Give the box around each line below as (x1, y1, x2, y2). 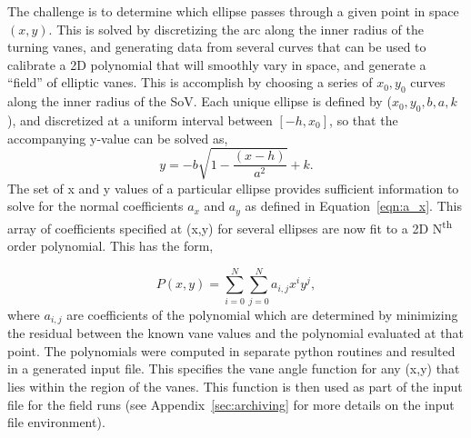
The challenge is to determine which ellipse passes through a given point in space (7, 2, 459, 20)
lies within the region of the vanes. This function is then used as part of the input (7, 376, 463, 395)
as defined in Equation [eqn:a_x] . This (245, 196, 462, 215)
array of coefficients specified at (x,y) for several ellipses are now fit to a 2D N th (7, 215, 453, 237)
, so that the (329, 110, 398, 129)
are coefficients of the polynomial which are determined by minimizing (66, 304, 458, 324)
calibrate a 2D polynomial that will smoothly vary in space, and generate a (7, 55, 426, 74)
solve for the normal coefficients (7, 196, 184, 215)
